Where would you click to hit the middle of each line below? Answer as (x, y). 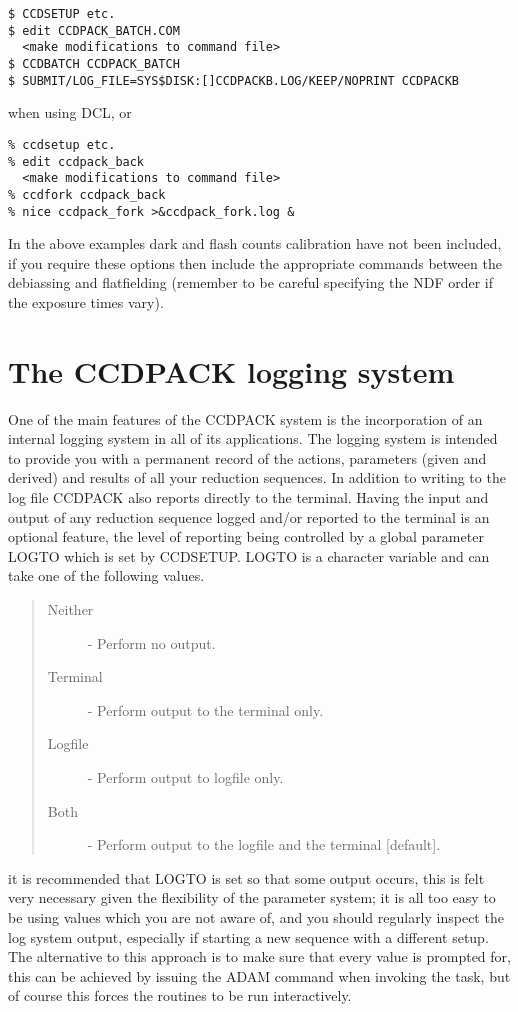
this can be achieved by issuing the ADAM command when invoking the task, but (259, 975)
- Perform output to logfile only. (185, 776)
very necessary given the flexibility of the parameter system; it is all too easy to (252, 897)
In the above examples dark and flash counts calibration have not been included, (255, 243)
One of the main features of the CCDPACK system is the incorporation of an (245, 418)
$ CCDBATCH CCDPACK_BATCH (94, 63)
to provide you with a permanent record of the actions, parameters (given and (247, 457)
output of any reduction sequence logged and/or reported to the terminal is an (249, 516)
